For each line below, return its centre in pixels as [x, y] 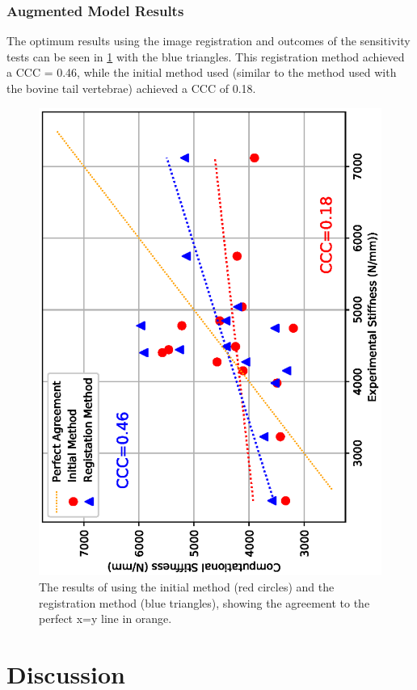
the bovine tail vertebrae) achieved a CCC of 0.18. [131, 88]
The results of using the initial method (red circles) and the [187, 587]
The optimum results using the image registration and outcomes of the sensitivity [208, 41]
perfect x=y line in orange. [105, 618]
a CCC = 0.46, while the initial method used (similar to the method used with [202, 72]
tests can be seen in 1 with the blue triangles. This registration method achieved [206, 56]
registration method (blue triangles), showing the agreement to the [204, 602]
